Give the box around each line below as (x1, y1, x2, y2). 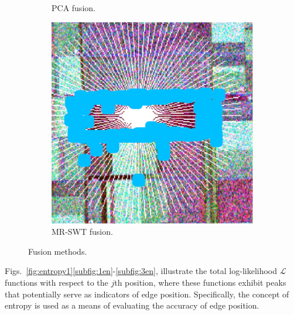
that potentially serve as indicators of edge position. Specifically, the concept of (5, 287, 289, 300)
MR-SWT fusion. (52, 225, 113, 238)
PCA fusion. (52, 2, 95, 13)
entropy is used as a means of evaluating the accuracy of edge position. (5, 299, 259, 311)
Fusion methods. (28, 245, 87, 257)
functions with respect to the (5, 276, 108, 288)
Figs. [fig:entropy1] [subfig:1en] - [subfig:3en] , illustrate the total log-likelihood (5, 265, 278, 277)
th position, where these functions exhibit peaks (114, 276, 286, 288)
